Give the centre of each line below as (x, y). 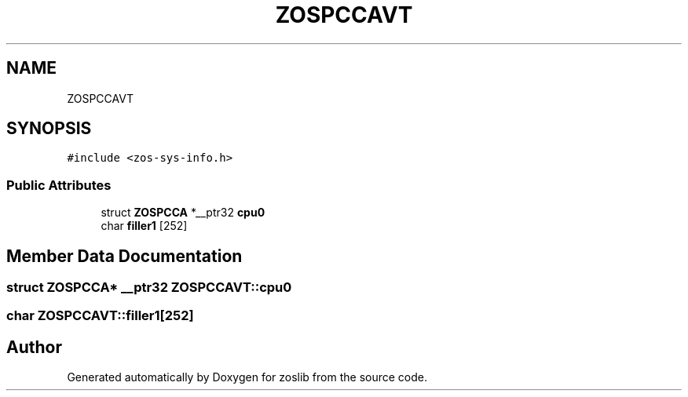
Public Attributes (59, 185)
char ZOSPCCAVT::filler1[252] (100, 316)
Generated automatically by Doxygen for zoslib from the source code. (247, 377)
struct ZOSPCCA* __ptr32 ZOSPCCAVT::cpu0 (149, 288)
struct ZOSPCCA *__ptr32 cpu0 (183, 213)
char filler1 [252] (144, 226)
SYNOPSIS (49, 129)
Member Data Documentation (124, 256)
